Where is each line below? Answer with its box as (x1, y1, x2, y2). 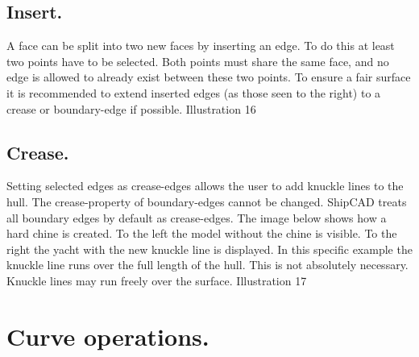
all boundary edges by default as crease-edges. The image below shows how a (6, 209, 387, 226)
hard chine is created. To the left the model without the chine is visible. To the (6, 225, 397, 242)
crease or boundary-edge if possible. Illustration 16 (6, 100, 256, 117)
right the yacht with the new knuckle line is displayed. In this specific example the (6, 240, 413, 257)
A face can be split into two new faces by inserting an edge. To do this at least (6, 37, 395, 54)
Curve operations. (6, 319, 209, 352)
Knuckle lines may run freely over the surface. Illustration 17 (6, 272, 307, 289)
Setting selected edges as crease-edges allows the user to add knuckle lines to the (6, 177, 404, 194)
